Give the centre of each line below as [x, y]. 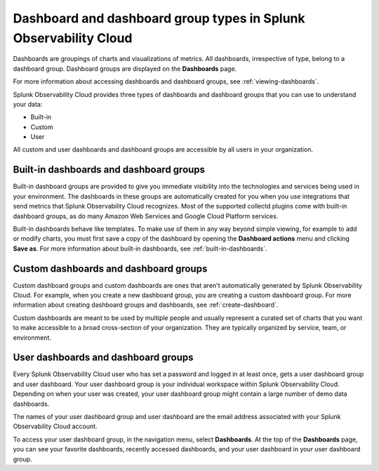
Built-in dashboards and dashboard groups [109, 170]
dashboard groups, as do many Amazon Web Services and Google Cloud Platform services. [146, 216]
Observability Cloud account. [55, 426]
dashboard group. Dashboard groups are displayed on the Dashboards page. [125, 68]
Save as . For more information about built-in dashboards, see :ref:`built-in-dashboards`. [140, 248]
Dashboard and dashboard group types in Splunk [159, 18]
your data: [28, 104]
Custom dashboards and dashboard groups [110, 268]
